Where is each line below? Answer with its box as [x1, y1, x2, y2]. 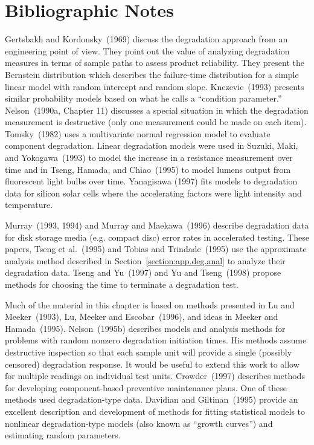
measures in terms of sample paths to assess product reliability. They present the [5, 56, 304, 69]
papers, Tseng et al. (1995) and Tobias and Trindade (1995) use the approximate [5, 242, 307, 255]
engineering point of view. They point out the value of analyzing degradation [5, 44, 290, 57]
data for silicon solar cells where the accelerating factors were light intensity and [5, 186, 302, 199]
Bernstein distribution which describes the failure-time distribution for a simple [5, 68, 299, 80]
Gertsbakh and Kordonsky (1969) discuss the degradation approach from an [5, 33, 288, 45]
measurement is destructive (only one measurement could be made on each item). [5, 115, 307, 128]
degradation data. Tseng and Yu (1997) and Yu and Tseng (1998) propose [5, 266, 281, 279]
